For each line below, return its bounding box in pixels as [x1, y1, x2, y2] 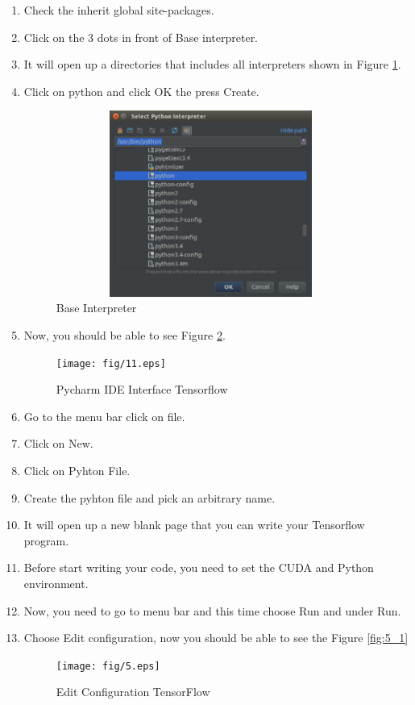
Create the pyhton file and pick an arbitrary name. [23, 489, 276, 506]
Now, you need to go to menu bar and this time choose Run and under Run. [23, 602, 401, 619]
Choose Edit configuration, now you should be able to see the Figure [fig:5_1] [23, 629, 409, 646]
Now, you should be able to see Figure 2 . [23, 326, 226, 343]
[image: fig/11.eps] [56, 357, 166, 369]
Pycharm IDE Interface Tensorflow [56, 381, 228, 398]
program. [23, 532, 69, 549]
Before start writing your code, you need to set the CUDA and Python [23, 559, 374, 576]
